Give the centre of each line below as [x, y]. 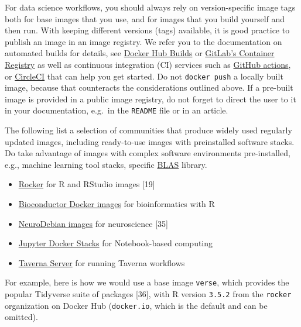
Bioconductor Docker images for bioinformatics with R [117, 204]
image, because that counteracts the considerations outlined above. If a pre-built [149, 87]
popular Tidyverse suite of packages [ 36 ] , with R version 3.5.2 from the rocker [148, 294]
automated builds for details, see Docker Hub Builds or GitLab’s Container [140, 53]
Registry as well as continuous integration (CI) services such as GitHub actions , [148, 64]
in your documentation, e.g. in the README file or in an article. [117, 110]
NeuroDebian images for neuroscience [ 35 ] [93, 223]
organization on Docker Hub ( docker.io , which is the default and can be [136, 305]
